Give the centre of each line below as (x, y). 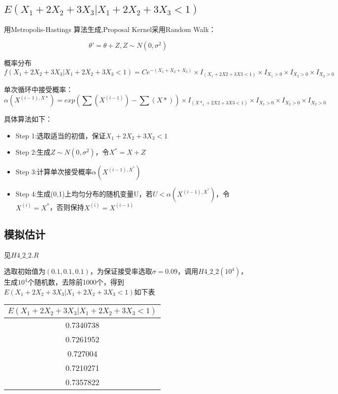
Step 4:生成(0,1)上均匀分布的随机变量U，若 (84, 194)
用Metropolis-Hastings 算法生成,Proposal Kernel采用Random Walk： (110, 29)
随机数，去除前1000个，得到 (79, 282)
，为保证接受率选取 (121, 271)
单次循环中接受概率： (38, 89)
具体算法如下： (28, 119)
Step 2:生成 (33, 152)
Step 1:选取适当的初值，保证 (61, 135)
